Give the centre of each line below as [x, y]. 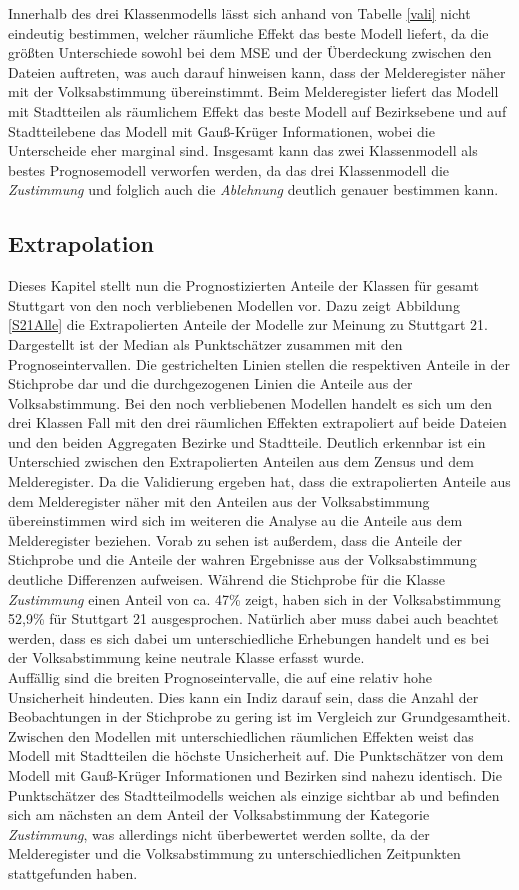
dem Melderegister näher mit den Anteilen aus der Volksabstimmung [219, 500]
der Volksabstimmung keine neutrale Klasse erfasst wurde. [186, 657]
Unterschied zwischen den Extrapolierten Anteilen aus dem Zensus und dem [241, 461]
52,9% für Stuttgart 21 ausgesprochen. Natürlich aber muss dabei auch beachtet [253, 618]
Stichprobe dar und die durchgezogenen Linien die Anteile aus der [210, 383]
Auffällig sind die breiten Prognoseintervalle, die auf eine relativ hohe [220, 677]
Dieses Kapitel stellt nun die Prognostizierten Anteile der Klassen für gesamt [243, 285]
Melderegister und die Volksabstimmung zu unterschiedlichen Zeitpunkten [234, 853]
